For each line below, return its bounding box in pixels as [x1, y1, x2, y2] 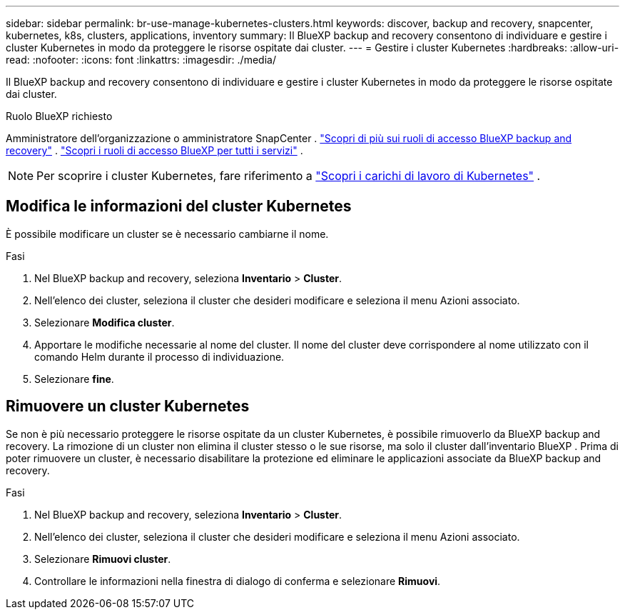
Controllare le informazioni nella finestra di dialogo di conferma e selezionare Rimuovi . [34, 574, 441, 587]
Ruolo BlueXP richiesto [6, 110, 113, 122]
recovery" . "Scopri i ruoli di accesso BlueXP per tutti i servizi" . [6, 144, 303, 156]
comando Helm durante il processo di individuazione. [34, 350, 285, 363]
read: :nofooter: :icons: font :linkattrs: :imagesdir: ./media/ [6, 54, 276, 66]
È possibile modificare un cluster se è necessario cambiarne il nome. [6, 227, 329, 240]
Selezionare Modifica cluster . [34, 316, 175, 329]
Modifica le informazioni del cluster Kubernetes [6, 197, 352, 216]
